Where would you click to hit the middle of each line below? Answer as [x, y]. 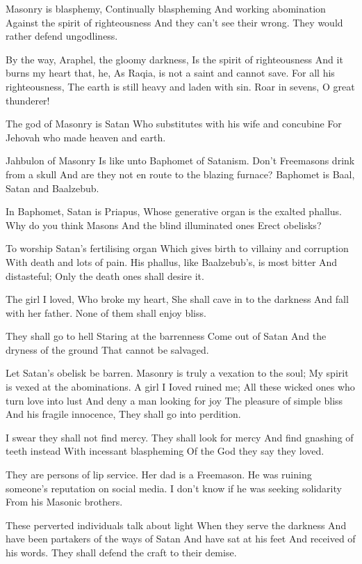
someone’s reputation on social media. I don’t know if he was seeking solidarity [174, 488]
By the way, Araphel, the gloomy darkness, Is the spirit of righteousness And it [174, 59]
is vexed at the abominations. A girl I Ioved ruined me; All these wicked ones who [180, 387]
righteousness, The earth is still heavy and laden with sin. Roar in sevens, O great [180, 86]
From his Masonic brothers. [64, 502]
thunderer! [28, 100]
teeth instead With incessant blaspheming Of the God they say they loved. [165, 451]
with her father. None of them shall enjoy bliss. [106, 312]
